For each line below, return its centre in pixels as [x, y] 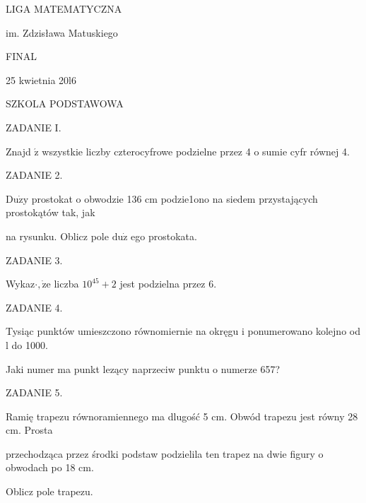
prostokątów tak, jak [51, 212]
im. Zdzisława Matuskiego [62, 32]
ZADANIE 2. [34, 175]
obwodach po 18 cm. [50, 467]
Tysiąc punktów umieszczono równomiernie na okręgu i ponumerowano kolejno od [183, 331]
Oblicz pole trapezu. [49, 491]
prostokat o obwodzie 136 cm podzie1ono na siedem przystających [175, 198]
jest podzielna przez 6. [168, 284]
